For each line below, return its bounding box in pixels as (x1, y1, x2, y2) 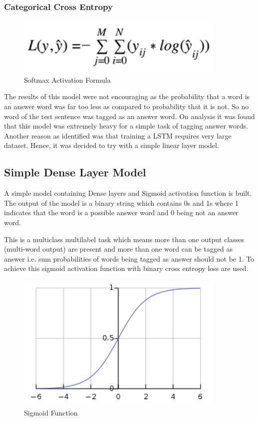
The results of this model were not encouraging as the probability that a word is (4, 91, 250, 102)
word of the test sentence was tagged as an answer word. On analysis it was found (4, 111, 255, 121)
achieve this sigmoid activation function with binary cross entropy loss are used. (4, 263, 249, 274)
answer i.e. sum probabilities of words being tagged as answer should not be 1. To (4, 253, 255, 264)
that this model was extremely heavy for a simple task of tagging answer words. (4, 121, 249, 131)
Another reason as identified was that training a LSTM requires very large (4, 130, 232, 140)
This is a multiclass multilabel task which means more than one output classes (4, 234, 244, 244)
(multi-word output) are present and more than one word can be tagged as (4, 244, 233, 254)
